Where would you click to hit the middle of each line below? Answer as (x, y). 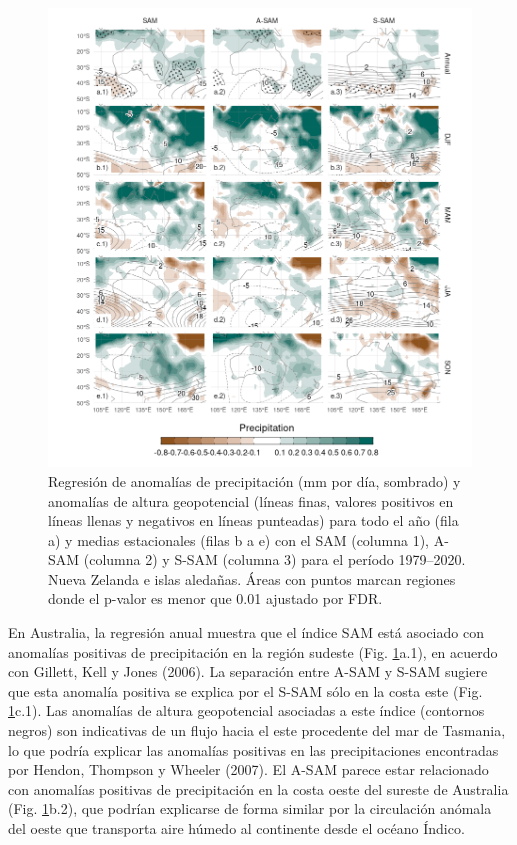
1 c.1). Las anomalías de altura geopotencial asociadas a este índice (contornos (246, 710)
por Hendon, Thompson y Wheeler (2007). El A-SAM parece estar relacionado (248, 769)
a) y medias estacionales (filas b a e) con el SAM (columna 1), (238, 539)
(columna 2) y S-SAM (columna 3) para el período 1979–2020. (274, 559)
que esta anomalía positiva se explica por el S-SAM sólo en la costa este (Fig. (245, 690)
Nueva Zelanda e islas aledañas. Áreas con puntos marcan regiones (252, 578)
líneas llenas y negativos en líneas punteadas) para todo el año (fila (253, 520)
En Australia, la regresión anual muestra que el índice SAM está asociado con (246, 632)
